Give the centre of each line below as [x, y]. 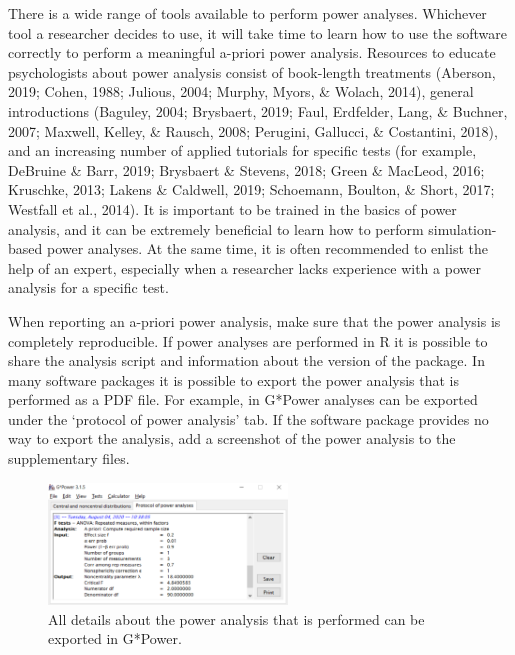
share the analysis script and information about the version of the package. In [246, 360]
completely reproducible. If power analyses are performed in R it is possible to [248, 340]
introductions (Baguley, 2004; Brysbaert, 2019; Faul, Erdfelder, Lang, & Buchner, [258, 110]
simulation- [462, 228]
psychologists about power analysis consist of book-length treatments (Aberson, [252, 71]
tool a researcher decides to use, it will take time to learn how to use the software [258, 32]
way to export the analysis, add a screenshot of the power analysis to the [232, 438]
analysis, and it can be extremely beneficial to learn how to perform [216, 228]
